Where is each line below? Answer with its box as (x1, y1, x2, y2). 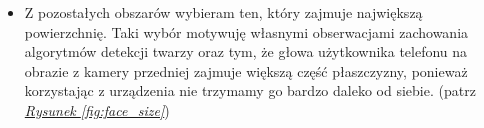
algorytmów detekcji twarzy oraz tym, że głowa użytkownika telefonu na (24, 41, 468, 62)
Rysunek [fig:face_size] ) (24, 99, 170, 120)
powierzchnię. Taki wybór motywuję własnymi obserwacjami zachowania (24, 21, 469, 42)
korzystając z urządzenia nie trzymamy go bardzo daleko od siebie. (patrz (24, 80, 476, 101)
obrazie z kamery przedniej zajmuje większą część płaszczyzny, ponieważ (24, 60, 468, 81)
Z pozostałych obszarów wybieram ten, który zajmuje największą (24, 2, 423, 22)
